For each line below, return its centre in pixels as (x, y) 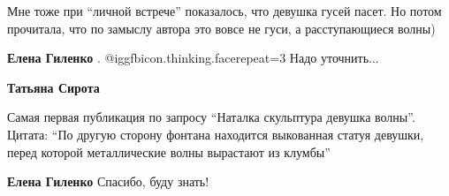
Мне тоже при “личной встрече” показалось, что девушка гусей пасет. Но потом (224, 11)
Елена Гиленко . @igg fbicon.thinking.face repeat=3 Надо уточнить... (193, 58)
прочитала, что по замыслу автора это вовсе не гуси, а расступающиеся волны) (221, 28)
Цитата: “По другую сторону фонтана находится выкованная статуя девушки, (216, 134)
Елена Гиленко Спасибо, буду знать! (108, 181)
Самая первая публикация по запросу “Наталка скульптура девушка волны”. (211, 117)
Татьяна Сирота (53, 87)
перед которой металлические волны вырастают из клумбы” (169, 151)
